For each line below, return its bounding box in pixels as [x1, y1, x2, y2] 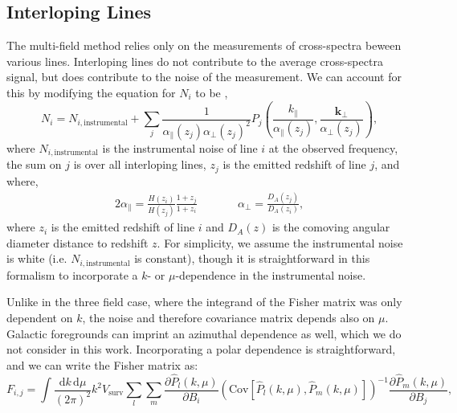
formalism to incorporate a [6, 266, 138, 283]
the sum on [6, 156, 62, 173]
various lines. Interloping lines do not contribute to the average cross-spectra [6, 52, 383, 69]
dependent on [6, 309, 73, 325]
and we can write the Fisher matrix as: [6, 356, 198, 373]
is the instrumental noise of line [102, 139, 258, 156]
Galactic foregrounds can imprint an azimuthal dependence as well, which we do [6, 325, 402, 341]
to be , [195, 84, 228, 100]
